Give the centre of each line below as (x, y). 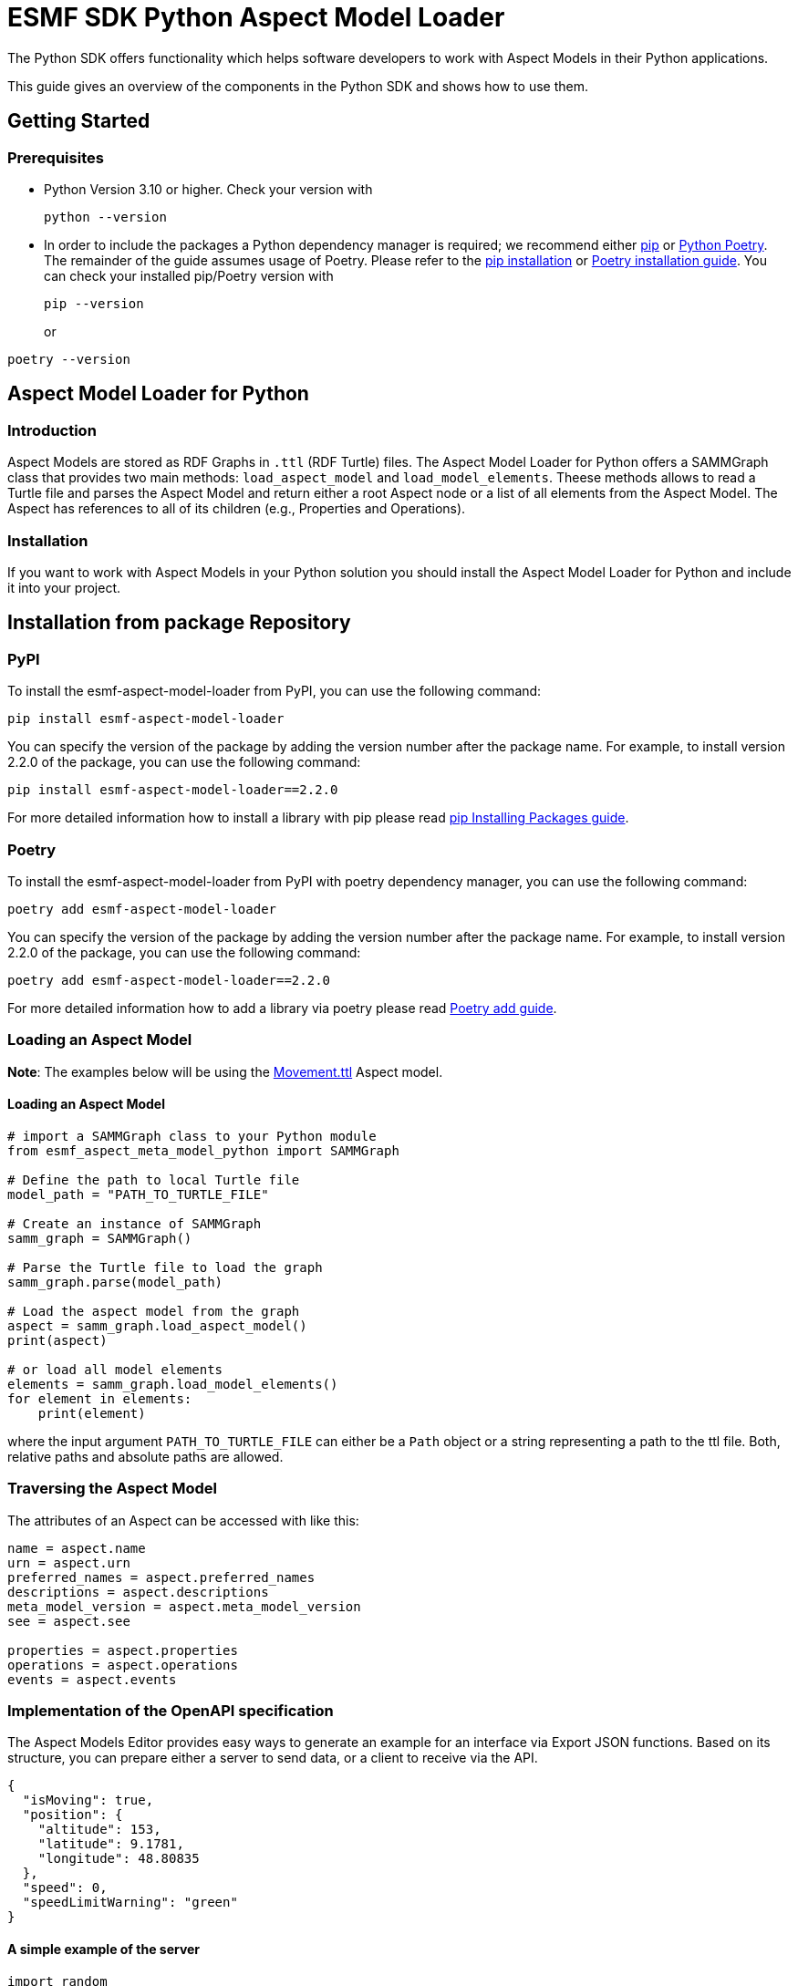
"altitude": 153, (99, 1830)
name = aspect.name (77, 1548)
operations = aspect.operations (123, 1665)
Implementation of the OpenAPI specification (171, 1711)
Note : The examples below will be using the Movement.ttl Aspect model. (225, 1071)
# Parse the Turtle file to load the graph (165, 1267)
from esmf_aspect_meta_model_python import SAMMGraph (203, 1150)
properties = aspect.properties (123, 1650)
